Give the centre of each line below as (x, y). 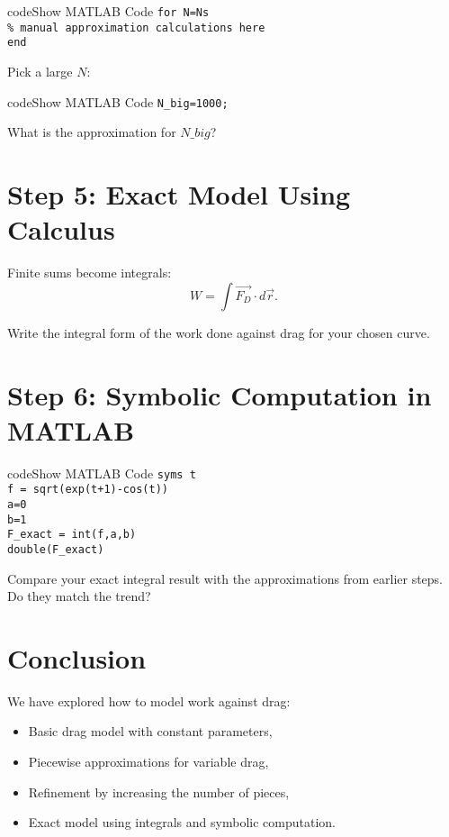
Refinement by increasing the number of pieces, (159, 792)
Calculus (61, 229)
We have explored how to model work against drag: (149, 701)
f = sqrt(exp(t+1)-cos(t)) (88, 490)
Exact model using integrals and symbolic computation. (182, 822)
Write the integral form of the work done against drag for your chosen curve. (219, 332)
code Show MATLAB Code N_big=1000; (118, 101)
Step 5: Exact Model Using (179, 194)
